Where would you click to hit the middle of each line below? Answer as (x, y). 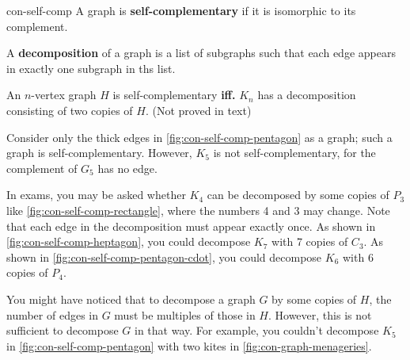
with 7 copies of (310, 241)
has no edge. (127, 168)
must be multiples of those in (185, 314)
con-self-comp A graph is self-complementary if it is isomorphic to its (181, 10)
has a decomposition (307, 95)
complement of (42, 168)
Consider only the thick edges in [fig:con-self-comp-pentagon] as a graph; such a (199, 137)
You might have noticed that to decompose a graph (131, 299)
